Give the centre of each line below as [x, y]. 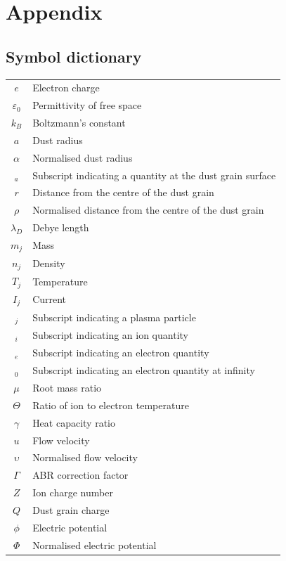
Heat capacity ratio [74, 422]
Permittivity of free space [87, 105]
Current [50, 299]
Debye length [61, 227]
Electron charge [66, 88]
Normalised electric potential [95, 544]
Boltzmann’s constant [79, 123]
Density [49, 263]
